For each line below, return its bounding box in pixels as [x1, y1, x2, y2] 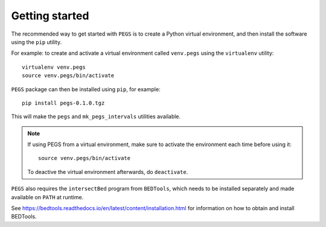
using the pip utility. [11, 38, 62, 45]
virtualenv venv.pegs [22, 63, 86, 71]
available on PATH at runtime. [11, 193, 84, 200]
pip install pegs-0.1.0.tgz [22, 100, 105, 106]
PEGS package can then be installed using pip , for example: [11, 85, 161, 93]
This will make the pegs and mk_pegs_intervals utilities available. [11, 113, 181, 120]
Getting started [11, 9, 89, 22]
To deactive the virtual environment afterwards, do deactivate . [27, 168, 188, 175]
